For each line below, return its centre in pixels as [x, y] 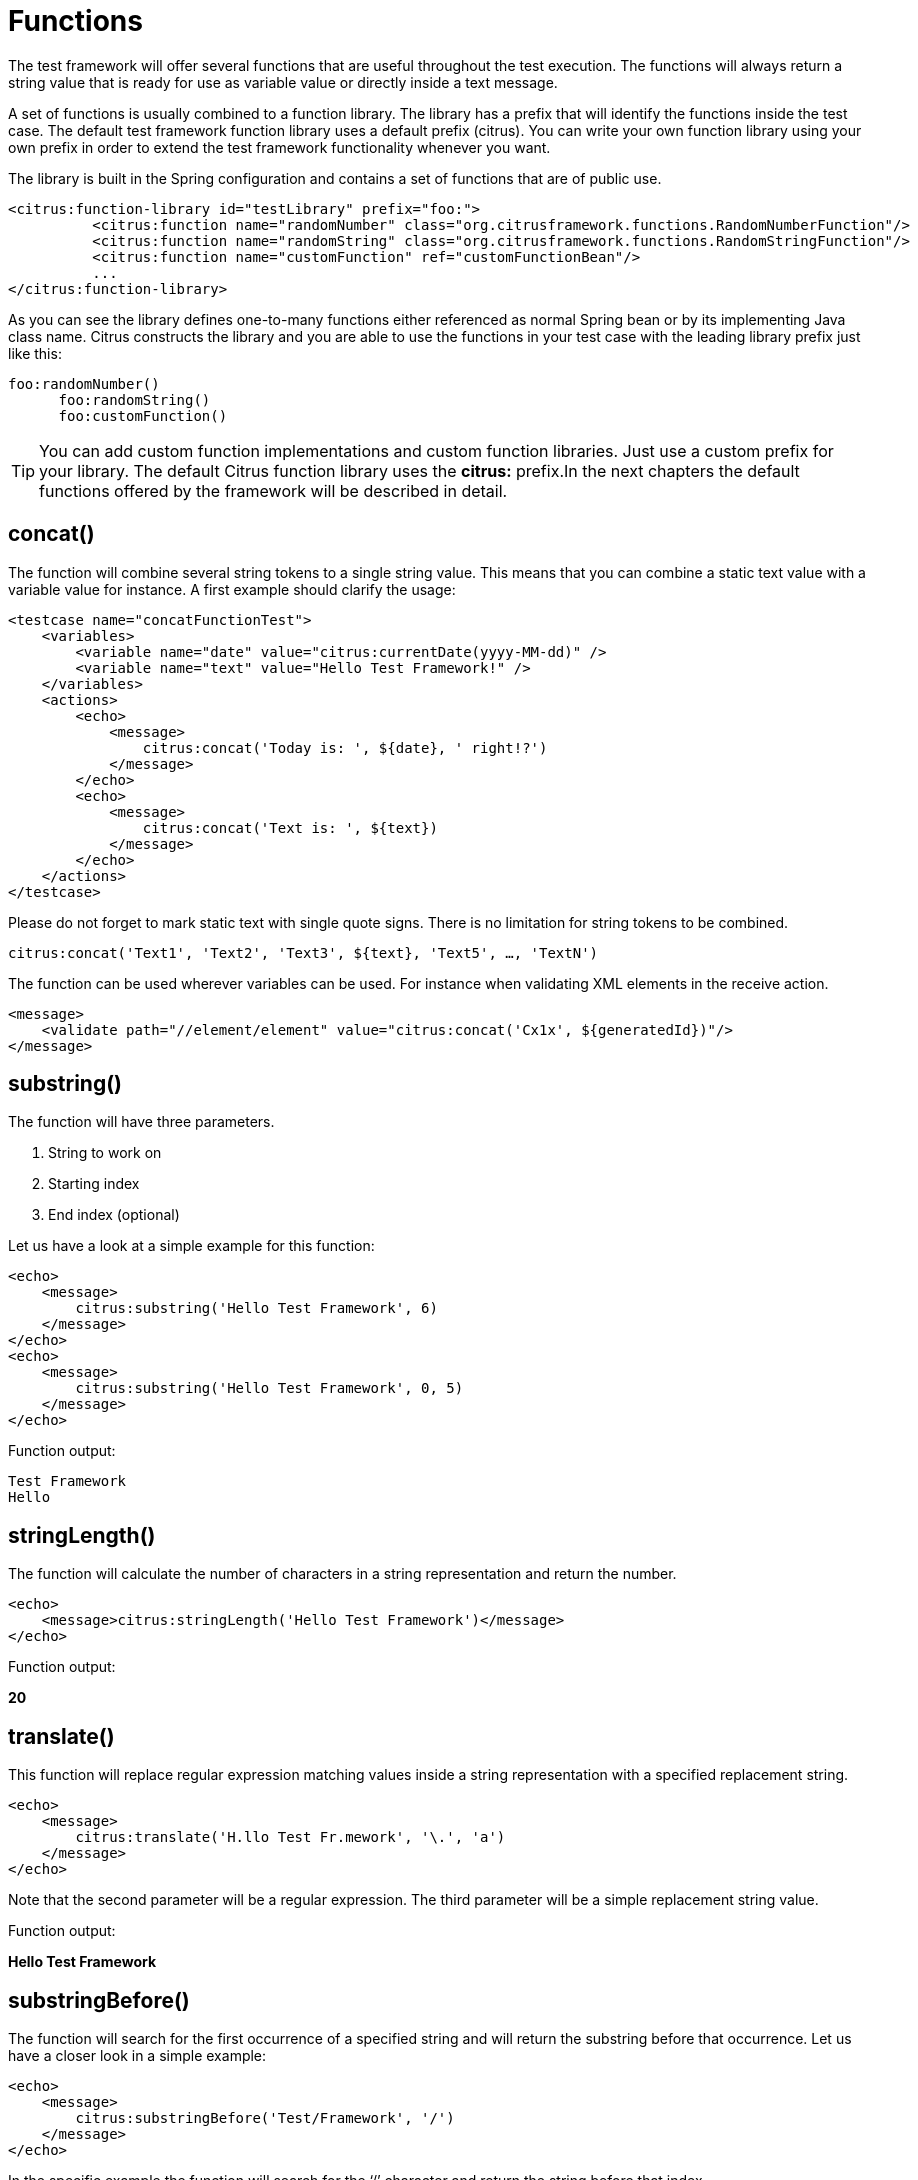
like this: [35, 353]
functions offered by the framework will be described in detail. [273, 490]
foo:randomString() [134, 399]
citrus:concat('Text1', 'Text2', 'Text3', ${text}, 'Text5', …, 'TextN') [303, 952]
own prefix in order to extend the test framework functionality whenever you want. [279, 147]
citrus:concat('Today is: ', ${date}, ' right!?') [345, 747]
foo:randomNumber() [84, 383]
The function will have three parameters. [141, 1122]
